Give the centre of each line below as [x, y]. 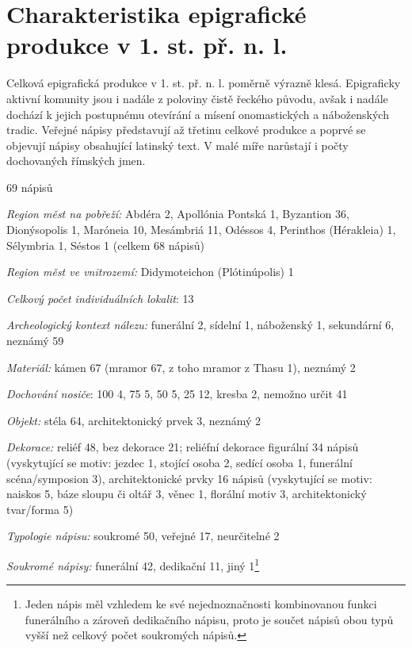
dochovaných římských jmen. [76, 161]
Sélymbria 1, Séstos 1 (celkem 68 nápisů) [105, 245]
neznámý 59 [35, 341]
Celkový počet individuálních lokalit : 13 [100, 298]
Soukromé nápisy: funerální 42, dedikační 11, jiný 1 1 [133, 564]
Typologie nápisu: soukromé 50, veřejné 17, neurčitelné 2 [143, 536]
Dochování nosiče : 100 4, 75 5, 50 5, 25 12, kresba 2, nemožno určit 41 [177, 394]
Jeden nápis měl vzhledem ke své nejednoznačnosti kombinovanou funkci [201, 604]
